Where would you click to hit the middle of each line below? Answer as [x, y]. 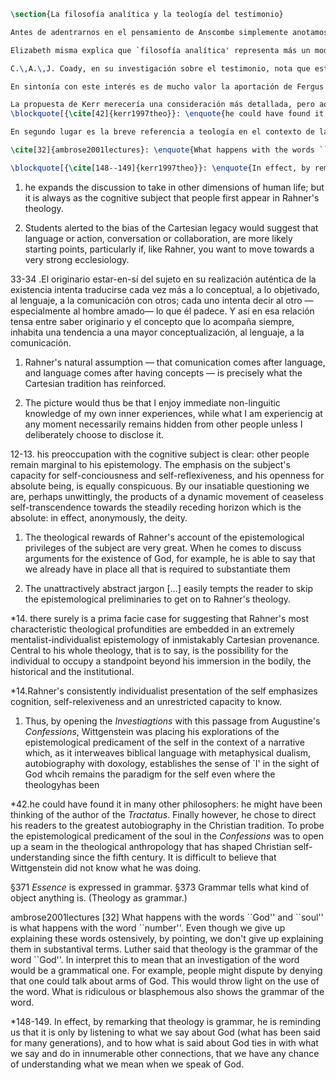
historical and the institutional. [72, 671]
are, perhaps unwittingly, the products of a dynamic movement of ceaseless [167, 496]
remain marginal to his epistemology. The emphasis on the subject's [150, 464]
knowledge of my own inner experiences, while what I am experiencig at [173, 413]
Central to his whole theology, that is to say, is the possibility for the [149, 650]
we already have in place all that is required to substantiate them [157, 569]
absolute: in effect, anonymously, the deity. [99, 517]
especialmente [41, 311]
